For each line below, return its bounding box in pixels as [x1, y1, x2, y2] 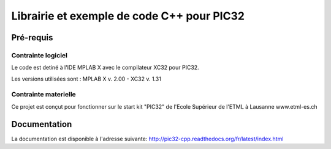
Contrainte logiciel [11, 51, 67, 59]
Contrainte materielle [11, 90, 76, 99]
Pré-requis [11, 32, 53, 43]
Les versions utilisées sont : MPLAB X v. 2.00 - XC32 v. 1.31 [11, 75, 162, 82]
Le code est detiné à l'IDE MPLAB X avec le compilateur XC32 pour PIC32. [11, 64, 199, 71]
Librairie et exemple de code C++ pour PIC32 [11, 9, 245, 23]
